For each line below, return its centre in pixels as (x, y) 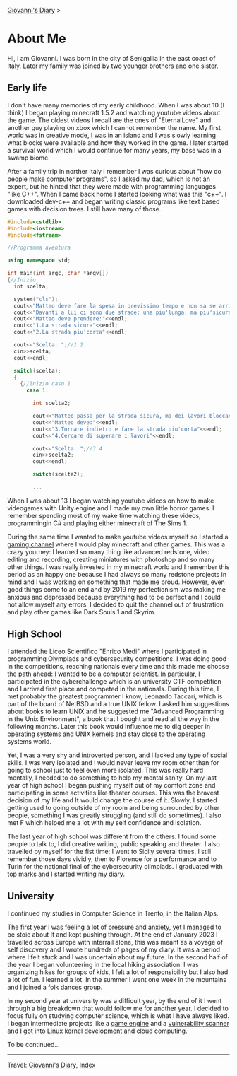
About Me (37, 39)
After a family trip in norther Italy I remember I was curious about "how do (115, 171)
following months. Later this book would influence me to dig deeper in (109, 726)
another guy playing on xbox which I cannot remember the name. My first (114, 127)
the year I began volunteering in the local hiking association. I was (103, 964)
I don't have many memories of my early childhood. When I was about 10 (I (116, 105)
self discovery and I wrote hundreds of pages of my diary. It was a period (114, 949)
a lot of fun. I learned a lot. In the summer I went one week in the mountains (117, 979)
